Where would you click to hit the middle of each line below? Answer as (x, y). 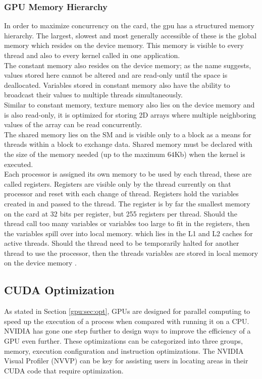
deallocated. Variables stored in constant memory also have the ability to (117, 85)
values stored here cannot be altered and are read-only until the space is (116, 75)
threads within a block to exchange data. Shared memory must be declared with (128, 144)
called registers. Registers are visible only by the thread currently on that (118, 183)
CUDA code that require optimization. (64, 370)
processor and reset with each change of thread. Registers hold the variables (121, 194)
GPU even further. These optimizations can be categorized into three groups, (123, 341)
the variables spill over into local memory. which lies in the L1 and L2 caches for (128, 233)
